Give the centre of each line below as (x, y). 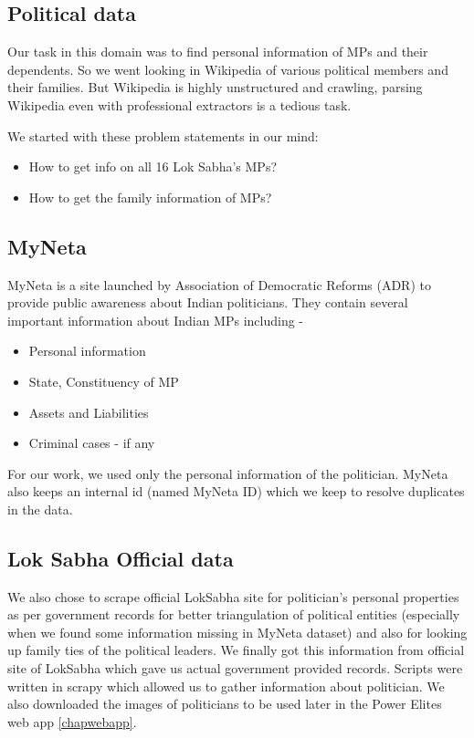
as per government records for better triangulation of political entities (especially (234, 614)
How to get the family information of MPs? (150, 197)
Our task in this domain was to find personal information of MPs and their (218, 52)
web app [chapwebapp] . (72, 721)
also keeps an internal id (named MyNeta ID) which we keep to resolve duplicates (236, 491)
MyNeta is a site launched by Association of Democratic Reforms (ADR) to (219, 284)
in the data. (40, 509)
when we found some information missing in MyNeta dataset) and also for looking (237, 632)
